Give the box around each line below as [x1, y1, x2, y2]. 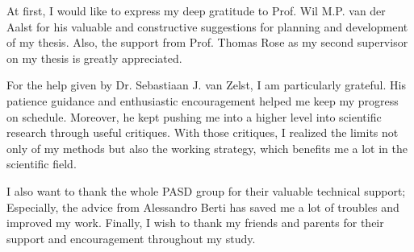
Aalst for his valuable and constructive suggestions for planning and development [6, 18, 408, 35]
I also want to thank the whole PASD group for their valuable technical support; [6, 182, 406, 199]
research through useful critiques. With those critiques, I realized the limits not [6, 124, 399, 141]
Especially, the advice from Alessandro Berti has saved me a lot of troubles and [6, 198, 399, 215]
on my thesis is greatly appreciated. [6, 49, 182, 66]
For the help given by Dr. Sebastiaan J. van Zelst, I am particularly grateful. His [6, 76, 406, 93]
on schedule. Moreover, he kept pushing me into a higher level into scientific [6, 108, 382, 125]
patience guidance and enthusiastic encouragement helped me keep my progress [6, 92, 399, 109]
